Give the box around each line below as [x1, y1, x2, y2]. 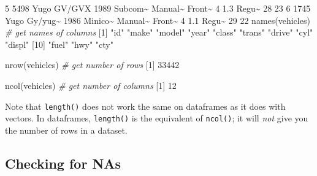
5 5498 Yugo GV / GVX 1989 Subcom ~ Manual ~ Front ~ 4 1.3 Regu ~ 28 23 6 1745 [5, 2, 311, 14]
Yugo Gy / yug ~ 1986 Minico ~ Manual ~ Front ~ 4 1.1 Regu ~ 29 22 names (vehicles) [5, 13, 310, 26]
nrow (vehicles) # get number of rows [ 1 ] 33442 [5, 58, 180, 71]
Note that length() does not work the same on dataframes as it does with [5, 99, 286, 112]
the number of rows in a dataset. [5, 123, 128, 136]
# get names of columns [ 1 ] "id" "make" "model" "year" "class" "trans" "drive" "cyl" [5, 26, 313, 39]
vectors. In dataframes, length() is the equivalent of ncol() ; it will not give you [5, 112, 308, 124]
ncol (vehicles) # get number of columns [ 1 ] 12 [5, 78, 177, 91]
